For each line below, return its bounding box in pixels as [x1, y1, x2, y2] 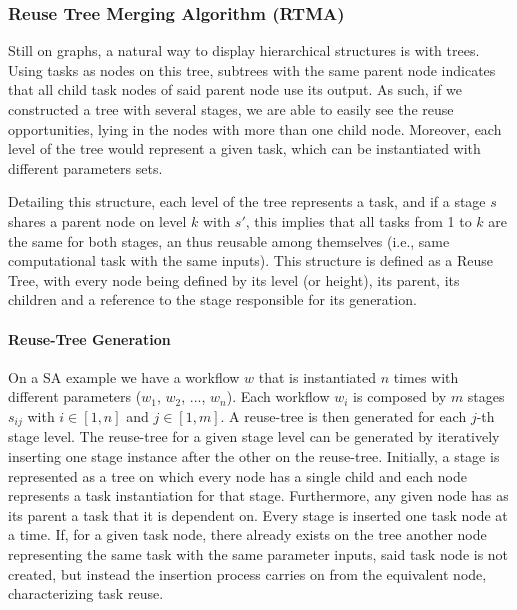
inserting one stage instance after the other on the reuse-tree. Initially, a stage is [8, 445, 500, 466]
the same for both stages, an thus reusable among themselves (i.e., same [8, 230, 450, 251]
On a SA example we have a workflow [8, 366, 240, 387]
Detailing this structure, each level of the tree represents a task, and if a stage [8, 191, 486, 212]
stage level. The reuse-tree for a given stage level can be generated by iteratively [8, 426, 500, 447]
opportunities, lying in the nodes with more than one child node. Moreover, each [8, 118, 502, 139]
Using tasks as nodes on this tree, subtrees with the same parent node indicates [8, 59, 496, 80]
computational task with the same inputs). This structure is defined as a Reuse [8, 250, 494, 271]
